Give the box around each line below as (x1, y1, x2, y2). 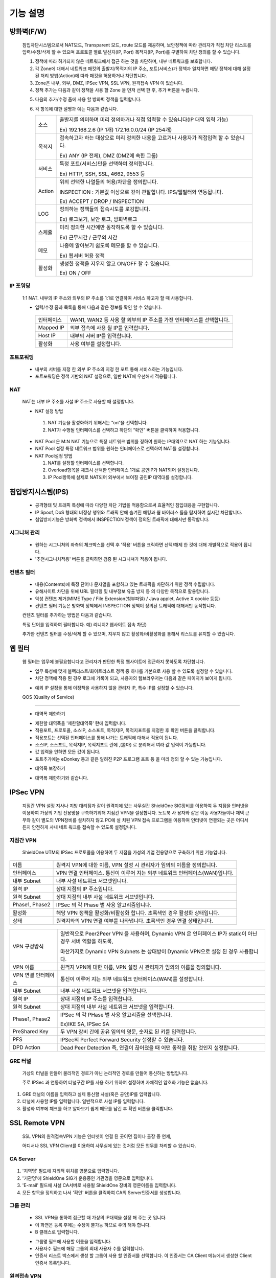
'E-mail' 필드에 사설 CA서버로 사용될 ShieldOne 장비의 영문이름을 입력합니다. (22, 1182, 177, 1189)
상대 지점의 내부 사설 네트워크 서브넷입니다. (56, 894, 154, 901)
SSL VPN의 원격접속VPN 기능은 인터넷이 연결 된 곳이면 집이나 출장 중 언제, (22, 1133, 172, 1139)
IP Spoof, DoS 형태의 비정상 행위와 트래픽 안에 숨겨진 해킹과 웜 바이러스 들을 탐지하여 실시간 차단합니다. (35, 509, 243, 515)
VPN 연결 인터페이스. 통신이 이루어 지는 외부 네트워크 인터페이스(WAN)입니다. (56, 870, 234, 877)
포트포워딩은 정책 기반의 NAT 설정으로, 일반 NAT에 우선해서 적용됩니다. (35, 373, 177, 379)
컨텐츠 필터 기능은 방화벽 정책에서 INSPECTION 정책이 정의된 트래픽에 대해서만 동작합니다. (35, 602, 217, 608)
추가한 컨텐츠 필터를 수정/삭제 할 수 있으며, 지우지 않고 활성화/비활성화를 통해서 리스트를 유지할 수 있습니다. (22, 631, 235, 637)
